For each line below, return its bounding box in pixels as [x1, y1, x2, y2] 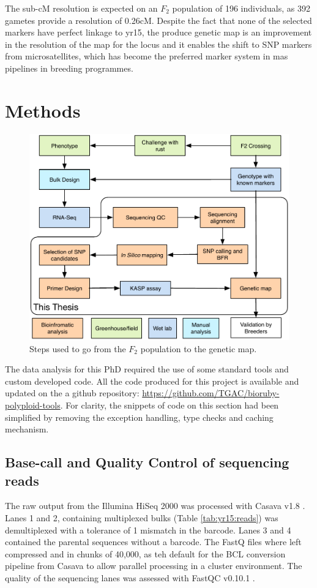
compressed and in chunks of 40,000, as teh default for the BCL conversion [5, 547, 286, 560]
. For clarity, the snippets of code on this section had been [60, 398, 279, 411]
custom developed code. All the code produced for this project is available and [5, 374, 299, 387]
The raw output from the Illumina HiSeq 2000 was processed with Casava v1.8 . [5, 499, 305, 512]
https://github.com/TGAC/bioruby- [142, 386, 280, 399]
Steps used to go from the [29, 342, 126, 355]
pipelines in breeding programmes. [5, 61, 133, 74]
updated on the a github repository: [5, 386, 140, 399]
